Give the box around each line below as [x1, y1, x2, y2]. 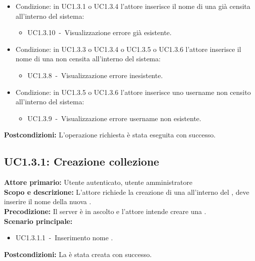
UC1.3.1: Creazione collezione [4, 154, 159, 169]
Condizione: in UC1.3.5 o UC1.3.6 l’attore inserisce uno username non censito [15, 87, 251, 97]
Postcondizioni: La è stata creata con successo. [4, 249, 152, 259]
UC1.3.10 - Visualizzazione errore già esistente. [27, 27, 172, 38]
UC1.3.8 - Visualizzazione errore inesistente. [27, 70, 163, 80]
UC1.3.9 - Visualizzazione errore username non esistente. [27, 113, 202, 123]
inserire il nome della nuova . [4, 196, 91, 207]
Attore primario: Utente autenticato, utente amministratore [4, 177, 193, 187]
